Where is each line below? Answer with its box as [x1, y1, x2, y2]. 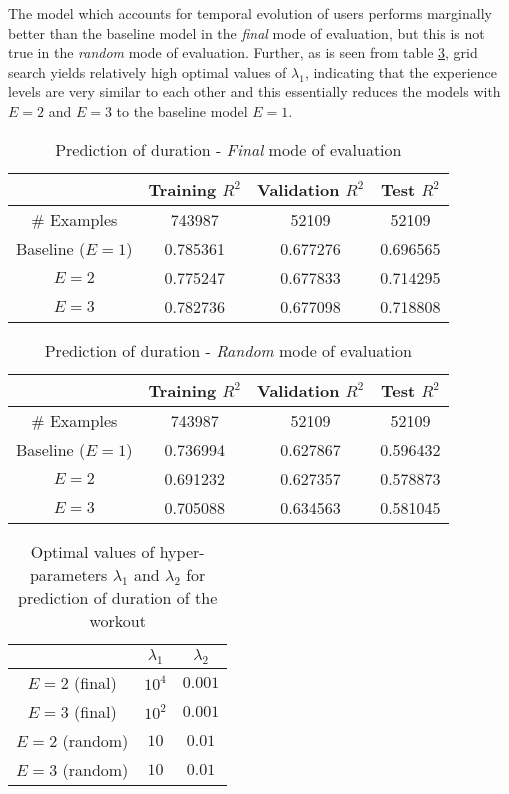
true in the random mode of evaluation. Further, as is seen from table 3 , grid [8, 42, 478, 63]
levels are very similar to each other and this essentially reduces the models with [8, 81, 501, 102]
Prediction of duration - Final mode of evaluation [55, 137, 402, 161]
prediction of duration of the [18, 585, 218, 609]
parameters [29, 562, 108, 586]
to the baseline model [116, 100, 248, 121]
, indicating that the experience [304, 61, 498, 82]
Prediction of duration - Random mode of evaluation [44, 338, 412, 362]
